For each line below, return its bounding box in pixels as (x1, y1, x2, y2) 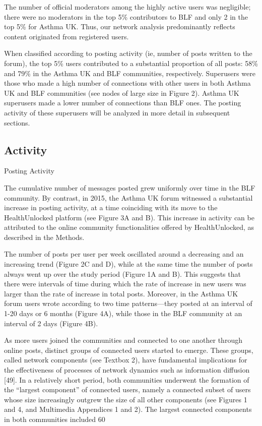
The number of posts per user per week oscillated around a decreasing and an (4, 249, 244, 259)
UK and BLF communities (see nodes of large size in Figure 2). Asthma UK (4, 87, 239, 98)
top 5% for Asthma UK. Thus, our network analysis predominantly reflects (4, 21, 235, 32)
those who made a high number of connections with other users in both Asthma (4, 78, 251, 88)
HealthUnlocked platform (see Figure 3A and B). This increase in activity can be (4, 212, 254, 222)
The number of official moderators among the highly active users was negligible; (4, 2, 251, 12)
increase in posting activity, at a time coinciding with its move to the (4, 202, 218, 213)
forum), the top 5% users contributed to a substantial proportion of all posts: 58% (4, 57, 258, 68)
